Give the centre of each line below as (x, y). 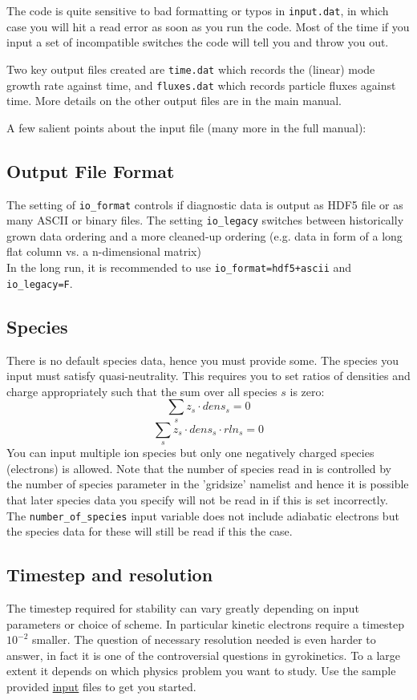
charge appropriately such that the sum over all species (142, 391)
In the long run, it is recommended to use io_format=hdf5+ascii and (179, 267)
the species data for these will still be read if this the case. (150, 531)
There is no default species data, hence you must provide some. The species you (202, 360)
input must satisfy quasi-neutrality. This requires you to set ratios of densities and (208, 376)
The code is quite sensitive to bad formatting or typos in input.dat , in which (198, 10)
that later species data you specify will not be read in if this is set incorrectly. (197, 499)
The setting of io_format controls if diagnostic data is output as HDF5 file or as (205, 204)
